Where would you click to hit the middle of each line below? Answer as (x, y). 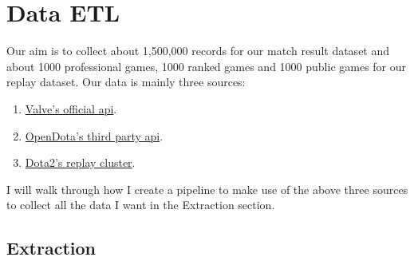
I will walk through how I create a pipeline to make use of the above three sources (207, 189)
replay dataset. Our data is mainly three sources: (126, 82)
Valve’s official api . (71, 108)
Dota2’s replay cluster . (80, 162)
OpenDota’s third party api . (94, 135)
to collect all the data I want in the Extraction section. (141, 205)
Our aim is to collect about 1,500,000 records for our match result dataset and (198, 51)
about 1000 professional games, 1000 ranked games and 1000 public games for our (207, 66)
